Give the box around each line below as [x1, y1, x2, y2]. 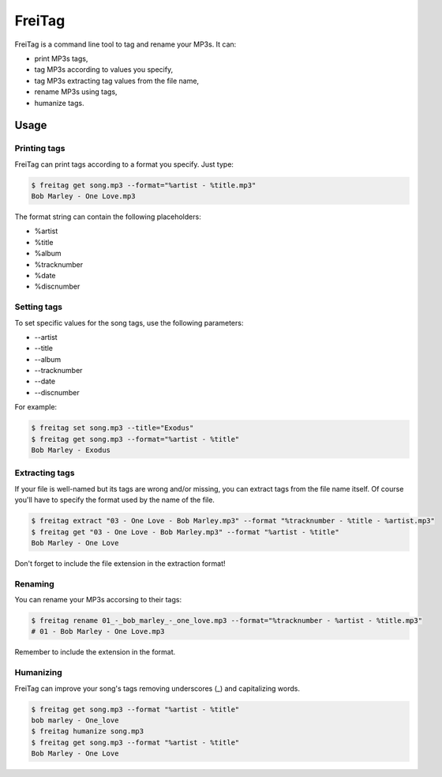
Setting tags [14, 301, 63, 312]
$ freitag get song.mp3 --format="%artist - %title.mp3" [31, 180, 257, 190]
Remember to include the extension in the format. [14, 647, 176, 657]
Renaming [14, 578, 54, 589]
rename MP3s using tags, [34, 87, 118, 96]
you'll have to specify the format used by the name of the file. [14, 495, 215, 505]
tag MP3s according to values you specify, [34, 65, 174, 74]
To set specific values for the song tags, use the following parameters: [14, 318, 244, 327]
